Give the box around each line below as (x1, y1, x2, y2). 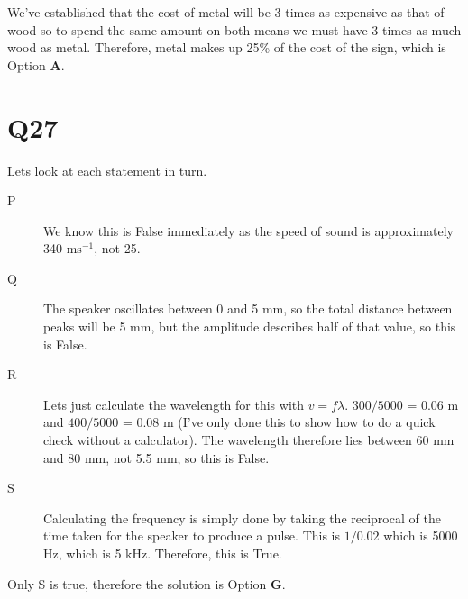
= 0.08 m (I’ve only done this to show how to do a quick (122, 413, 436, 431)
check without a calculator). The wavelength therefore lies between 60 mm (43, 431, 454, 449)
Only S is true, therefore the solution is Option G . (7, 574, 286, 593)
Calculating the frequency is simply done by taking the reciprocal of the (43, 508, 441, 527)
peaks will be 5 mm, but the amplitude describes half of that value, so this (43, 317, 456, 336)
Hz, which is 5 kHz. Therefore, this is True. (43, 544, 282, 562)
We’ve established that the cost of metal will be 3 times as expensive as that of (7, 3, 445, 21)
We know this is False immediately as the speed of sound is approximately (43, 221, 454, 240)
